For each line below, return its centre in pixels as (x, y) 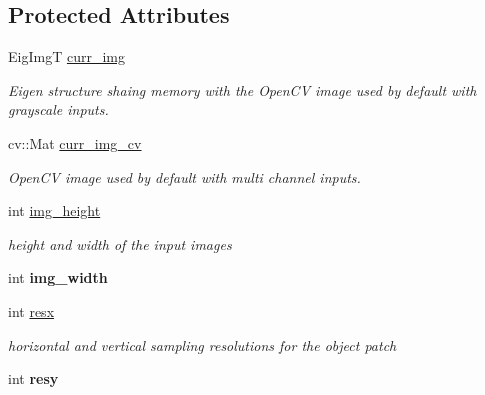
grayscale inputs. (58, 109)
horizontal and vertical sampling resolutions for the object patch (202, 344)
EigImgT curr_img (66, 56)
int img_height (54, 210)
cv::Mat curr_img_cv (75, 142)
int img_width (58, 277)
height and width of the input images (120, 243)
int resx (31, 310)
